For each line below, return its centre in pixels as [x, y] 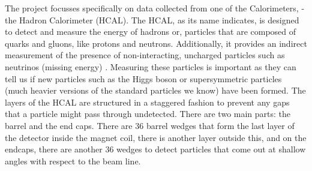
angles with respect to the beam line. [73, 160]
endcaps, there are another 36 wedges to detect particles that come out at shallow [155, 149]
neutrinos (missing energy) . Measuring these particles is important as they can [151, 66]
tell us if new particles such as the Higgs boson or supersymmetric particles [143, 78]
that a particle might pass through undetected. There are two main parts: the [148, 114]
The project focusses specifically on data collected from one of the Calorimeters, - [155, 8]
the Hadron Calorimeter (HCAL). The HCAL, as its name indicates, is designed [152, 19]
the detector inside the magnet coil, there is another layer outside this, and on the [156, 137]
